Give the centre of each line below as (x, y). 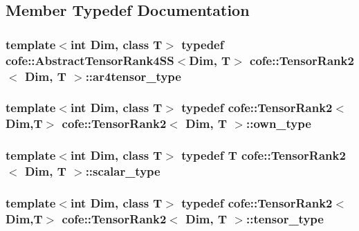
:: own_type (278, 123)
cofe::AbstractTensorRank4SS (90, 60)
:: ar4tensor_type (133, 76)
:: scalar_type (123, 171)
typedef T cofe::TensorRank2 (264, 155)
